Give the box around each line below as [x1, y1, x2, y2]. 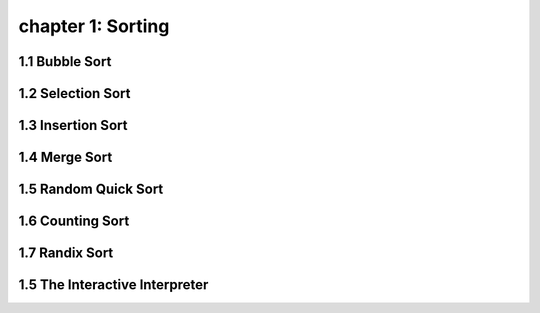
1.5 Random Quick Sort [18, 181, 164, 198]
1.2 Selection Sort [18, 85, 131, 102]
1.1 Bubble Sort [18, 53, 112, 70]
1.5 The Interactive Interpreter [18, 276, 209, 294]
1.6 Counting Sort [18, 213, 130, 230]
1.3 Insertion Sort [18, 117, 128, 134]
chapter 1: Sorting [18, 15, 170, 37]
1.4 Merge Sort [18, 149, 113, 166]
